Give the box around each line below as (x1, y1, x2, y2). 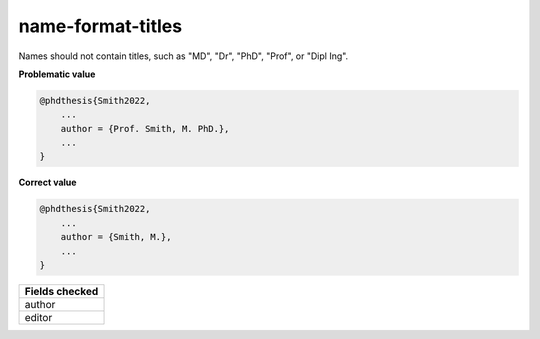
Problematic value (18, 68, 96, 80)
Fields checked (24, 285, 99, 298)
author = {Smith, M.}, (60, 231, 172, 243)
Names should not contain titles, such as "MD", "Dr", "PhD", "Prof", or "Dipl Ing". (18, 50, 349, 62)
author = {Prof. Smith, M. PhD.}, (60, 123, 230, 134)
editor (24, 311, 53, 324)
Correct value (18, 176, 77, 189)
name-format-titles (18, 15, 183, 37)
